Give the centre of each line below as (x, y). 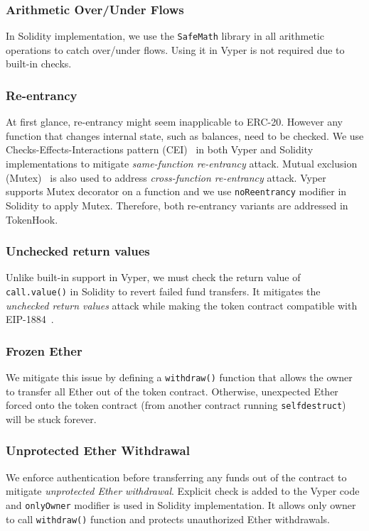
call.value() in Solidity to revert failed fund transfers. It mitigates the (163, 291)
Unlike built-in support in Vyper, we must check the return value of (153, 277)
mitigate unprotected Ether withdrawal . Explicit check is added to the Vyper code (183, 491)
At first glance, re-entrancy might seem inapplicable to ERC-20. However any (174, 122)
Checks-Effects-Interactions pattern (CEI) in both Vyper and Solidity (160, 149)
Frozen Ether (44, 350)
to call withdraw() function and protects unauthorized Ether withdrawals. (168, 519)
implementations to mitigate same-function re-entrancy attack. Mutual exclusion (182, 164)
